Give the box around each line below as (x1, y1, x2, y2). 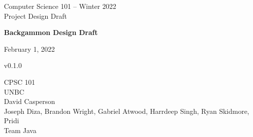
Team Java (4, 125, 36, 135)
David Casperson (4, 96, 55, 106)
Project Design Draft (4, 10, 67, 21)
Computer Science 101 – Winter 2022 (4, 1, 116, 11)
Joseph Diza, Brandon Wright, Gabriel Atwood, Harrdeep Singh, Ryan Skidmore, (4, 105, 250, 116)
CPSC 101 (4, 76, 35, 87)
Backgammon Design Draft (4, 27, 98, 37)
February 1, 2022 (4, 43, 55, 54)
